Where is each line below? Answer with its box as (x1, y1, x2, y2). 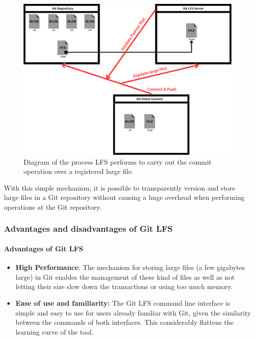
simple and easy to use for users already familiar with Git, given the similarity (15, 307, 251, 317)
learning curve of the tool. (15, 326, 94, 337)
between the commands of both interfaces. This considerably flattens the (15, 317, 234, 327)
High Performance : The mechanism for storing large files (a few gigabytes (15, 262, 245, 272)
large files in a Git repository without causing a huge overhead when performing (4, 192, 245, 202)
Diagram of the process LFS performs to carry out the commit (24, 156, 212, 167)
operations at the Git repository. (4, 201, 102, 212)
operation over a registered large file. (24, 166, 134, 176)
